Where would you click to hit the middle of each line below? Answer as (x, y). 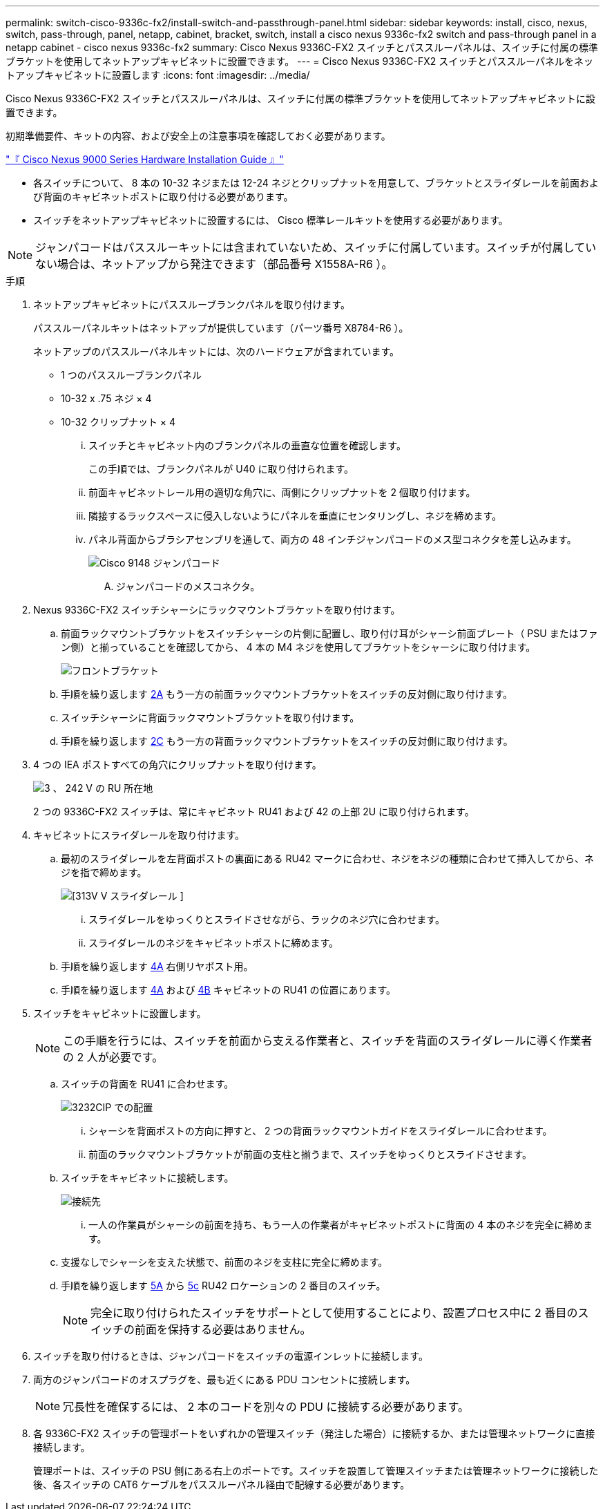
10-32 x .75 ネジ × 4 (106, 398)
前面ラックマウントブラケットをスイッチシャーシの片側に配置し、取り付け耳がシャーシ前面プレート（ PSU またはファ (329, 633)
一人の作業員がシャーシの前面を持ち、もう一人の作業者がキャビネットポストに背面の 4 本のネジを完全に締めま (341, 1225)
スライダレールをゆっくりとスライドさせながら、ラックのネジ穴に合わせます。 (267, 919)
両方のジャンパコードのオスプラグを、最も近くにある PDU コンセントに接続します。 (224, 1379)
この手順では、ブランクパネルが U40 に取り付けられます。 (221, 469)
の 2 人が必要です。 (113, 1057)
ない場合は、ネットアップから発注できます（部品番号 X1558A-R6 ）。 (214, 264)
